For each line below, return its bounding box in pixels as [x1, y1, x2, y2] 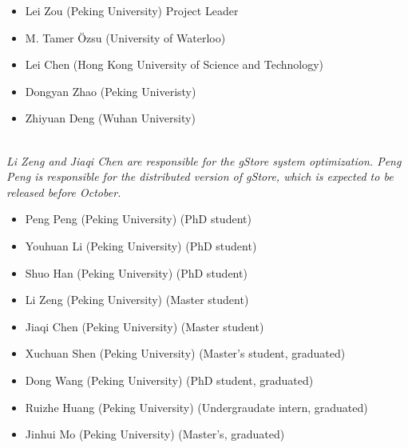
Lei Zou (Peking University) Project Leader [25, 2, 239, 18]
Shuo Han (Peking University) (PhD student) [25, 264, 248, 281]
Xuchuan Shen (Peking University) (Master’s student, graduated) [25, 345, 346, 362]
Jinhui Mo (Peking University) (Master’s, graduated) [25, 426, 285, 442]
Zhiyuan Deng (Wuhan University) [25, 110, 196, 126]
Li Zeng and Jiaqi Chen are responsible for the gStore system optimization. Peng [6, 152, 402, 169]
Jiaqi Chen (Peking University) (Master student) [25, 318, 264, 334]
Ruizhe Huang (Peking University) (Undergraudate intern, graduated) [25, 398, 368, 415]
